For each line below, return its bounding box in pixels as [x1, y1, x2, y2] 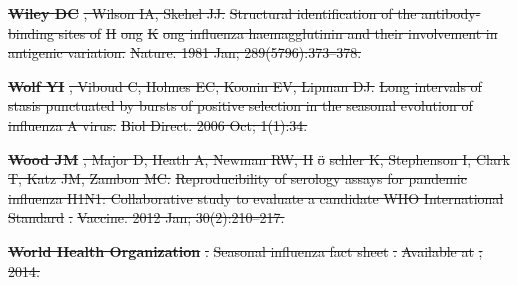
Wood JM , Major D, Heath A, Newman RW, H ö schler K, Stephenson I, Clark [8, 148, 510, 169]
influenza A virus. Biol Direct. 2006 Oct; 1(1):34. [8, 114, 308, 135]
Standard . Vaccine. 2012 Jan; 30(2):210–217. [8, 207, 285, 228]
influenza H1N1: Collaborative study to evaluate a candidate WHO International [8, 187, 504, 208]
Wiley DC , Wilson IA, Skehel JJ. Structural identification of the [8, 3, 417, 23]
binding [8, 22, 54, 43]
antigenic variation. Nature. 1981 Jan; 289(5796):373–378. [8, 42, 362, 63]
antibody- [421, 3, 481, 23]
